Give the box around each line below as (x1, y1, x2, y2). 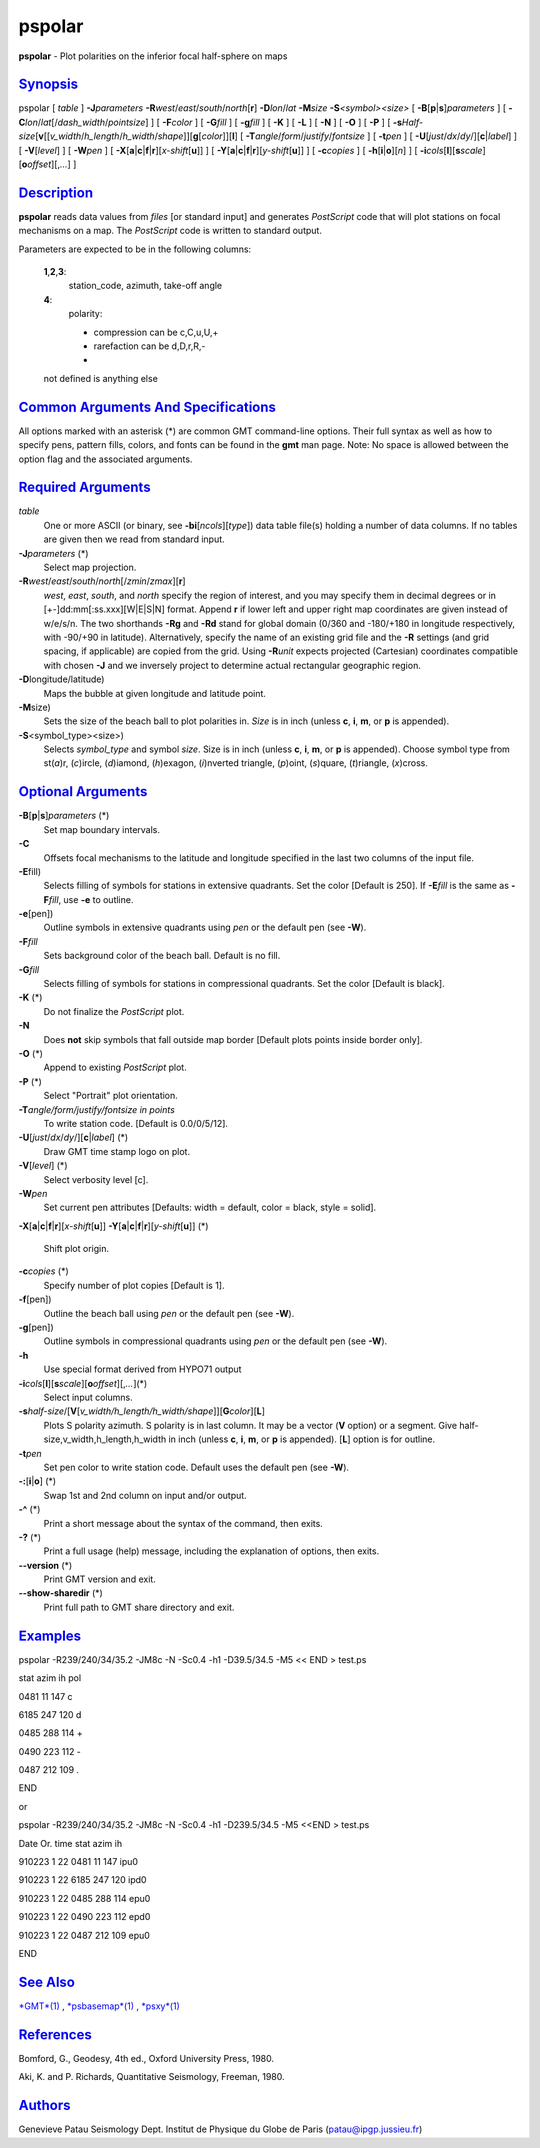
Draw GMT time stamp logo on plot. (43, 1145, 190, 1157)
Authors (18, 2097, 71, 2114)
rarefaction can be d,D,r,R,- (93, 340, 206, 352)
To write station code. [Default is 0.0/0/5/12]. (43, 1117, 229, 1129)
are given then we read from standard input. (43, 533, 225, 545)
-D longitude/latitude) (18, 673, 105, 685)
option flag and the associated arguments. (18, 453, 193, 465)
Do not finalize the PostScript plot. (43, 1005, 185, 1017)
